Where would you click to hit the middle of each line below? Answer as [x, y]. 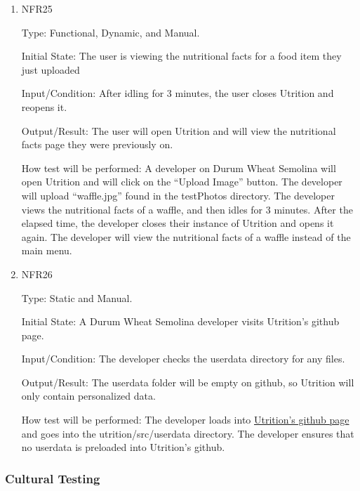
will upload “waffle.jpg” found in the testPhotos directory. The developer [178, 195]
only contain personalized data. [88, 396]
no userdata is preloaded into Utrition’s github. [123, 447]
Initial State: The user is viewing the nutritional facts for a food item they [181, 56]
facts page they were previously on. [97, 144]
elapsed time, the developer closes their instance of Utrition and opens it [178, 223]
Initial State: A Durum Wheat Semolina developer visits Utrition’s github [180, 321]
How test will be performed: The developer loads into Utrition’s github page [185, 420]
